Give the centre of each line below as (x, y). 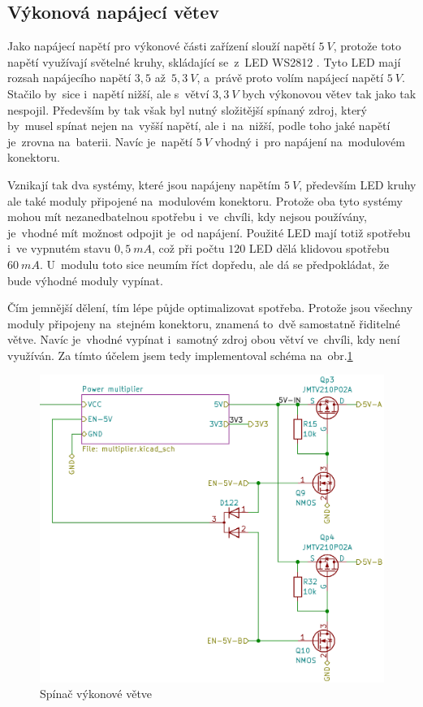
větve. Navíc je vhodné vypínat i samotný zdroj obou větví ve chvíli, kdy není (204, 339)
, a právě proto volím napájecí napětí (290, 78)
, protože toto (367, 46)
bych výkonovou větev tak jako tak (329, 93)
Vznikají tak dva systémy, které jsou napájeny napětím (144, 184)
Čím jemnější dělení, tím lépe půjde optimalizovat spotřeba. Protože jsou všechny (210, 308)
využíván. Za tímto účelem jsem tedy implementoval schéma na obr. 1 (180, 355)
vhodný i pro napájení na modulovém (310, 141)
